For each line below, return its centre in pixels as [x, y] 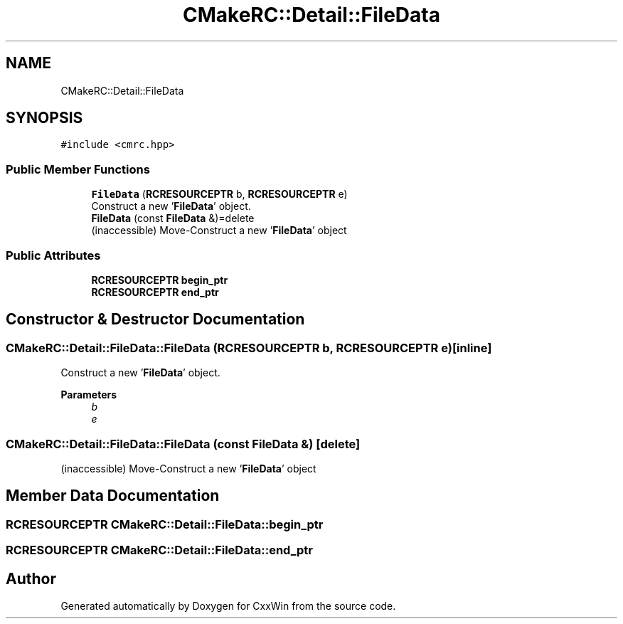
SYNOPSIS [44, 118]
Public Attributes [53, 255]
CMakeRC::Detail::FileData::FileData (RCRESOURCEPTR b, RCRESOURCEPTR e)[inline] [249, 348]
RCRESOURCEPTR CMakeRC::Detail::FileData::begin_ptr [165, 524]
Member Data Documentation [113, 496]
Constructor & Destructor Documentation [155, 319]
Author [31, 578]
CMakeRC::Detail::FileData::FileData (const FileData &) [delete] [183, 444]
